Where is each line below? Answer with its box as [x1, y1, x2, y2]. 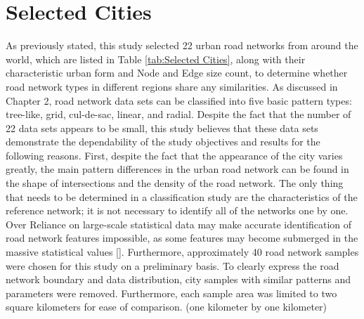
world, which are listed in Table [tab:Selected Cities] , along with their [6, 51, 306, 66]
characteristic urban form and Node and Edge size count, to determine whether [6, 65, 348, 80]
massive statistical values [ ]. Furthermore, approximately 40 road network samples [6, 245, 359, 259]
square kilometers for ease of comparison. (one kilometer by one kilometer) [6, 299, 327, 314]
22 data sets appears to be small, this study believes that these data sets [6, 120, 318, 135]
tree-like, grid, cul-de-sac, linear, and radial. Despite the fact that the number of [6, 107, 351, 122]
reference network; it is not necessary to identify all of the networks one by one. [6, 203, 349, 218]
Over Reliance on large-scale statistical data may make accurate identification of [6, 216, 352, 231]
